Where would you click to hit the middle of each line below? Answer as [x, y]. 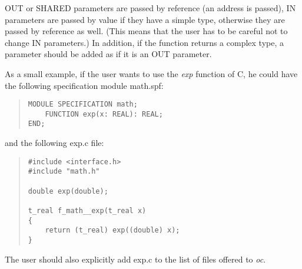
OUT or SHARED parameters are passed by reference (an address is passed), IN [150, 8]
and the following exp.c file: [54, 143]
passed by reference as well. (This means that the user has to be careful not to [146, 31]
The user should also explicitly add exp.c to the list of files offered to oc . [135, 259]
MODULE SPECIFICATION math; [83, 104]
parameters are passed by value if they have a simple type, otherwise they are [145, 19]
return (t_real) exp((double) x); [112, 230]
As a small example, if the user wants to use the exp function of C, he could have [151, 73]
